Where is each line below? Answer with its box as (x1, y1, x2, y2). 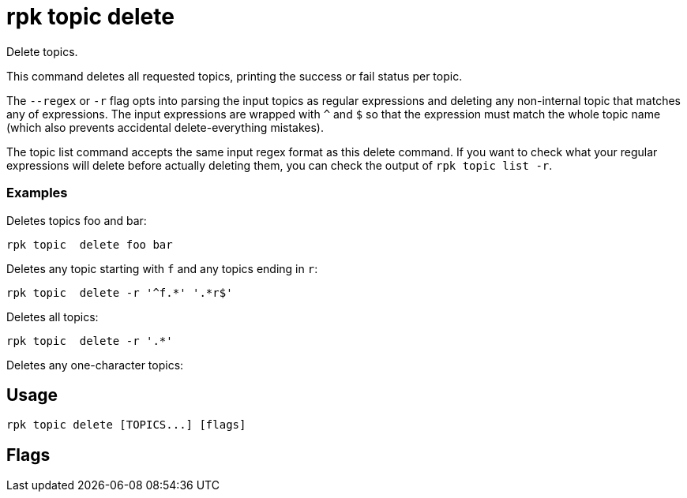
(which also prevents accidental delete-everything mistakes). (6, 120, 325, 134)
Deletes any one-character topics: (6, 358, 184, 372)
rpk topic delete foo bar (6, 238, 173, 251)
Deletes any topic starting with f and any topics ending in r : (6, 261, 318, 275)
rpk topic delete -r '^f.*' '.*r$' (6, 286, 233, 299)
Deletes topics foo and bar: (6, 213, 147, 227)
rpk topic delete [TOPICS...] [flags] (6, 418, 246, 432)
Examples (6, 185, 68, 201)
